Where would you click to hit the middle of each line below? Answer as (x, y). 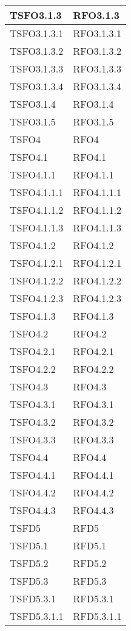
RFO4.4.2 (93, 492)
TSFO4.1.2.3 (37, 298)
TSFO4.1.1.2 (37, 210)
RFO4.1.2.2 (97, 280)
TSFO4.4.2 (33, 492)
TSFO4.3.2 (33, 422)
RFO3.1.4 (93, 104)
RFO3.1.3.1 (97, 33)
